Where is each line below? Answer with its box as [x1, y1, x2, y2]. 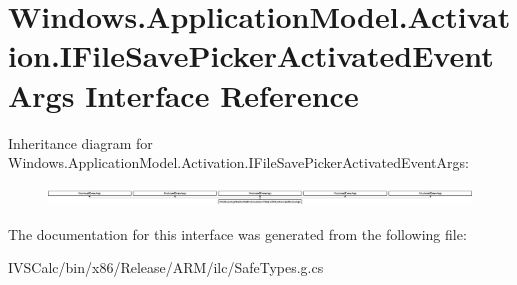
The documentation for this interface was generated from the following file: [8, 223, 467, 244]
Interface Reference [85, 74, 359, 115]
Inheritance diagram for [8, 132, 153, 153]
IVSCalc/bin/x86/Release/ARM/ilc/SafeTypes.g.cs [8, 257, 324, 278]
